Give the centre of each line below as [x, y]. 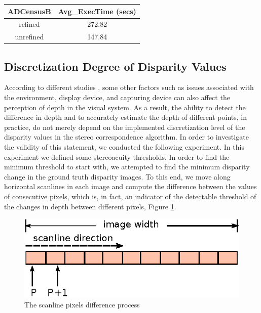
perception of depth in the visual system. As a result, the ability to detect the [125, 107]
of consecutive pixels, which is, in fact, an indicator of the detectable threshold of [130, 196]
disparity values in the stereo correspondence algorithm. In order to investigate [126, 137]
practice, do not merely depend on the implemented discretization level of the [125, 127]
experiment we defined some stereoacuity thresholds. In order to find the [117, 156]
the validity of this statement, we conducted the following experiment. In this [124, 147]
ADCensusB [29, 11]
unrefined [29, 37]
